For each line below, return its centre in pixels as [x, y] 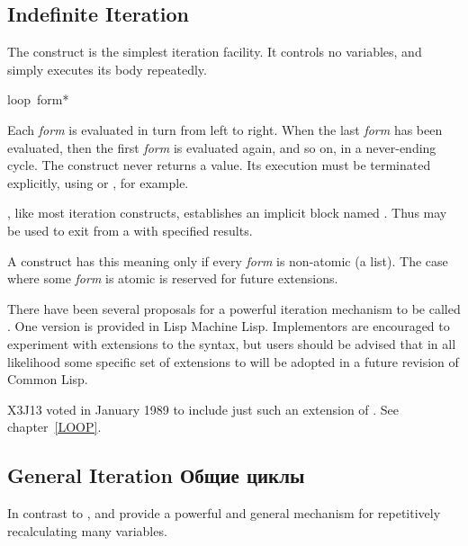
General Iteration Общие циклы [156, 475]
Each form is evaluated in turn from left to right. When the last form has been [225, 129]
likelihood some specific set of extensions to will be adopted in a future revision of [233, 361]
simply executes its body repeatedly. [107, 69]
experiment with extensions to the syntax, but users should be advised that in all [232, 343]
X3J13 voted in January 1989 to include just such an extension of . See [203, 409]
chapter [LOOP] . [54, 427]
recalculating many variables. [87, 530]
